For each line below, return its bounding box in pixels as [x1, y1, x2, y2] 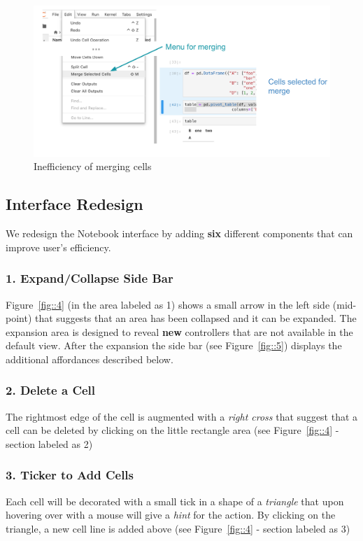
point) [6, 311, 32, 325]
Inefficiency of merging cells [34, 159, 152, 174]
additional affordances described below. [6, 351, 173, 366]
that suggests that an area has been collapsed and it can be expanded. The [35, 311, 357, 325]
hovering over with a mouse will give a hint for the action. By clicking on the [6, 507, 336, 522]
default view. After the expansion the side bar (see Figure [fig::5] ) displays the [6, 338, 342, 353]
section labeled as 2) [6, 436, 93, 451]
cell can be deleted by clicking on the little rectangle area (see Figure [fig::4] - [6, 423, 339, 437]
